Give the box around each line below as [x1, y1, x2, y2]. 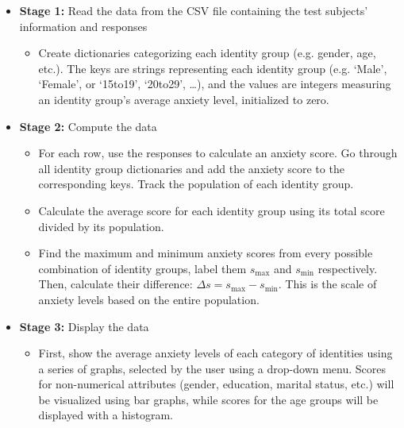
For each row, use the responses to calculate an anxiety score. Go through [38, 145, 398, 161]
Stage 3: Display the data [19, 318, 149, 334]
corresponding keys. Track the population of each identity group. [38, 175, 354, 192]
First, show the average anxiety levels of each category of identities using [38, 345, 393, 361]
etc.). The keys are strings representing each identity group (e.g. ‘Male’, [38, 60, 387, 76]
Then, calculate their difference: [38, 276, 193, 292]
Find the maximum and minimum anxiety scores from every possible [38, 245, 373, 261]
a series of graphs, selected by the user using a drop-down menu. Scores [38, 360, 387, 376]
